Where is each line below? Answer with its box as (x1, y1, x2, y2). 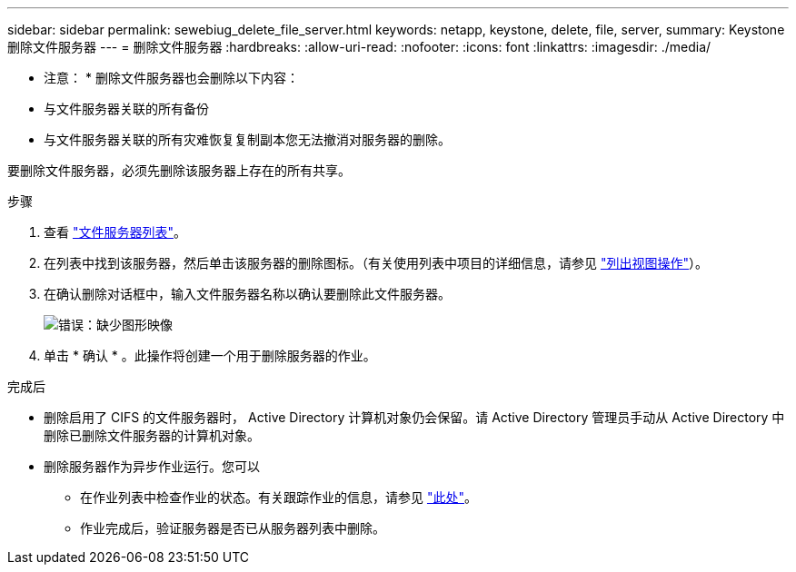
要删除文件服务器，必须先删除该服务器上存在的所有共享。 (7, 163, 351, 178)
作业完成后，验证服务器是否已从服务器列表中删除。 (80, 520, 385, 536)
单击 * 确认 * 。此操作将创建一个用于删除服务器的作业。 (44, 348, 376, 363)
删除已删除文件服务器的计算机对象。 (44, 428, 260, 443)
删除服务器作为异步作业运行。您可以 (44, 459, 260, 474)
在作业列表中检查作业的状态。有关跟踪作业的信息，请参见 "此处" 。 (80, 489, 477, 505)
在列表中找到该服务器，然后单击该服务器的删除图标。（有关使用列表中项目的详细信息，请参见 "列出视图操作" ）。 (44, 255, 708, 271)
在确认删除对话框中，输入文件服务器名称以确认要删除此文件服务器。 (44, 286, 451, 301)
